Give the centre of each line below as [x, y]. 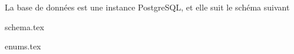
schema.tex [24, 26]
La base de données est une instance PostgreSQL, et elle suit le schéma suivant [147, 7]
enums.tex [23, 46]
